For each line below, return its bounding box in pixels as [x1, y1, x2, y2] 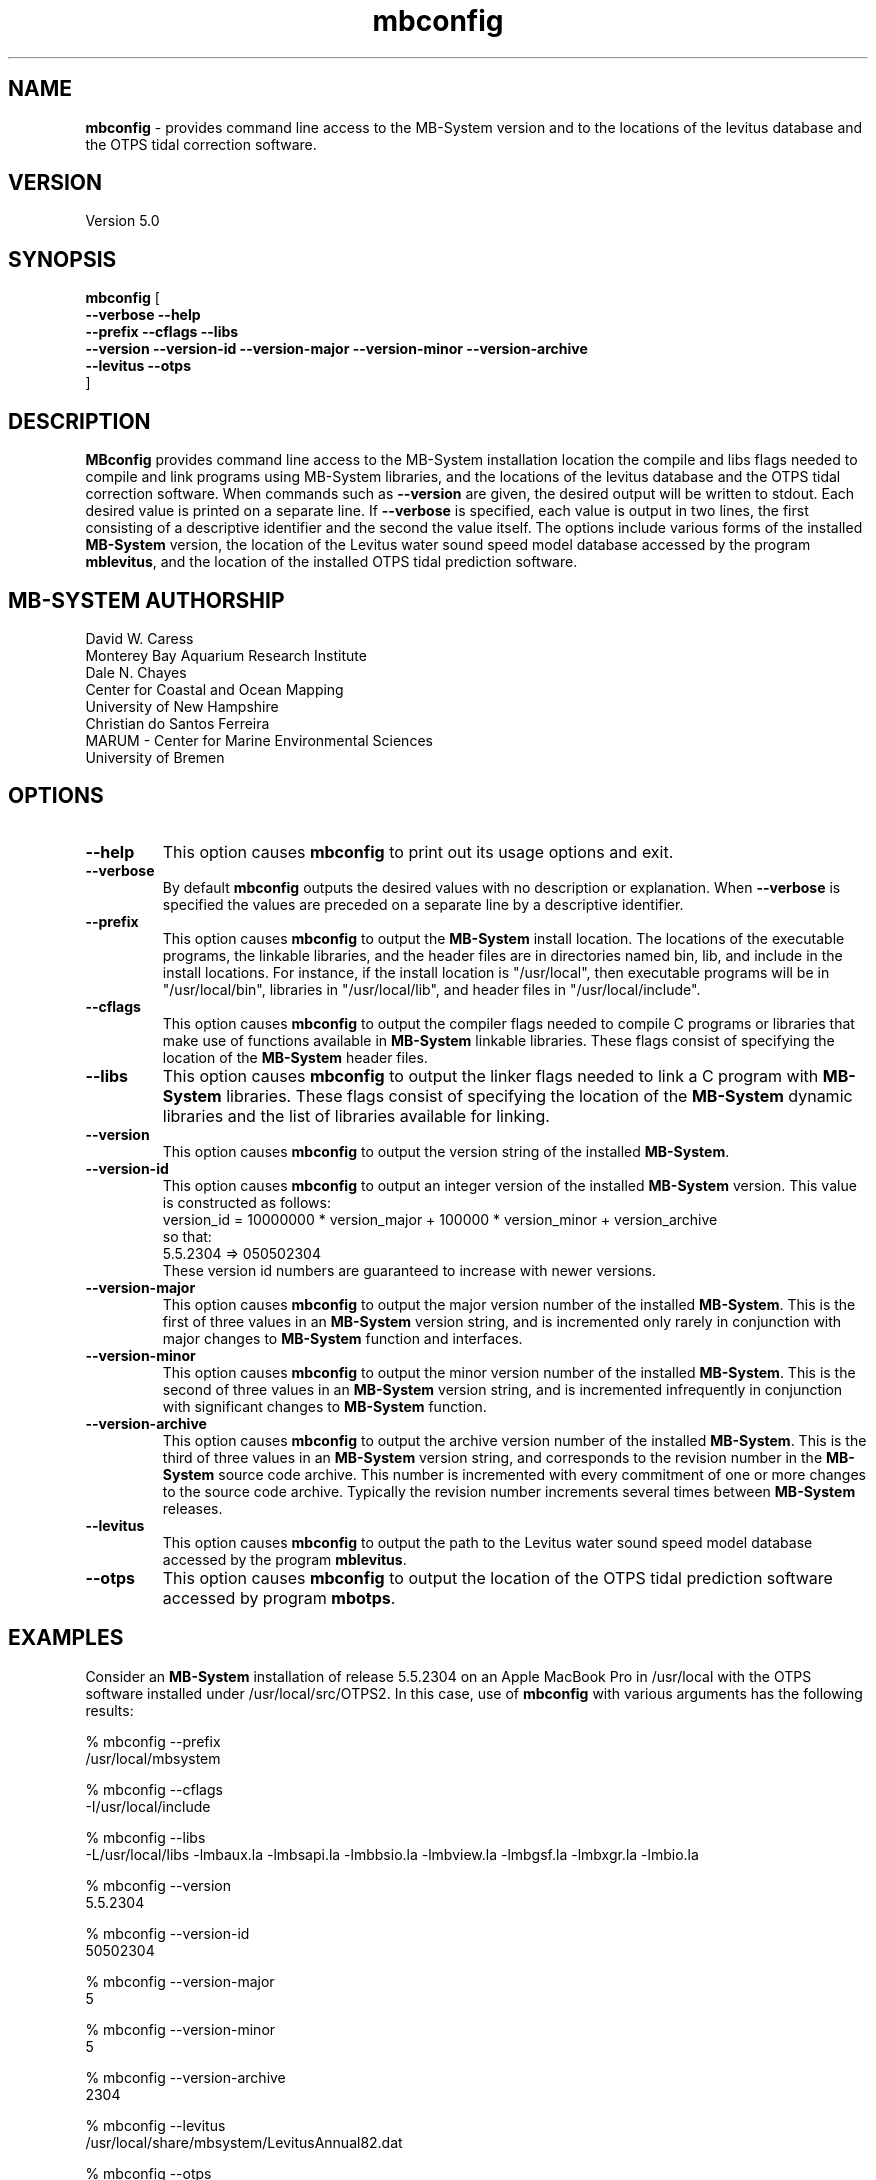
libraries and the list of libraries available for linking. [162, 1105, 550, 1126]
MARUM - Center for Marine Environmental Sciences [85, 731, 433, 749]
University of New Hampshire [85, 697, 279, 715]
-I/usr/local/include [85, 1797, 211, 1815]
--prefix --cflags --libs [85, 323, 239, 341]
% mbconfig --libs [85, 1828, 206, 1846]
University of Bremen [85, 748, 225, 766]
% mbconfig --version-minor [85, 2020, 276, 2038]
